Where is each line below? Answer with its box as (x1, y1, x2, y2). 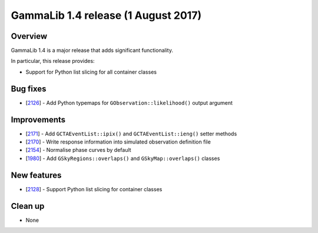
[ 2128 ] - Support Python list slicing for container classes (25, 185, 163, 192)
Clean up (11, 201, 45, 211)
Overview (11, 31, 48, 41)
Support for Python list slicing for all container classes (25, 68, 157, 75)
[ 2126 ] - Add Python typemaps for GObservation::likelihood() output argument (25, 99, 233, 106)
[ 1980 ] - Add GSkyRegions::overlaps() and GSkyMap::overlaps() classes (25, 155, 220, 162)
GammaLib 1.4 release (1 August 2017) (11, 9, 202, 22)
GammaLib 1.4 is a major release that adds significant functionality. (11, 47, 174, 54)
